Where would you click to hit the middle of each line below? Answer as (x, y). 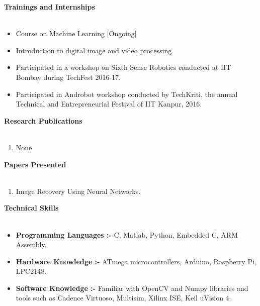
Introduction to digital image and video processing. (95, 50)
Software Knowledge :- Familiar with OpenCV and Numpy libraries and (132, 288)
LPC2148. (31, 271)
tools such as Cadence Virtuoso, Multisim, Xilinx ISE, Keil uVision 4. (123, 298)
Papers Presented (35, 164)
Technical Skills (31, 208)
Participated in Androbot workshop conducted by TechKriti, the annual (127, 94)
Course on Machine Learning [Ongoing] (76, 33)
